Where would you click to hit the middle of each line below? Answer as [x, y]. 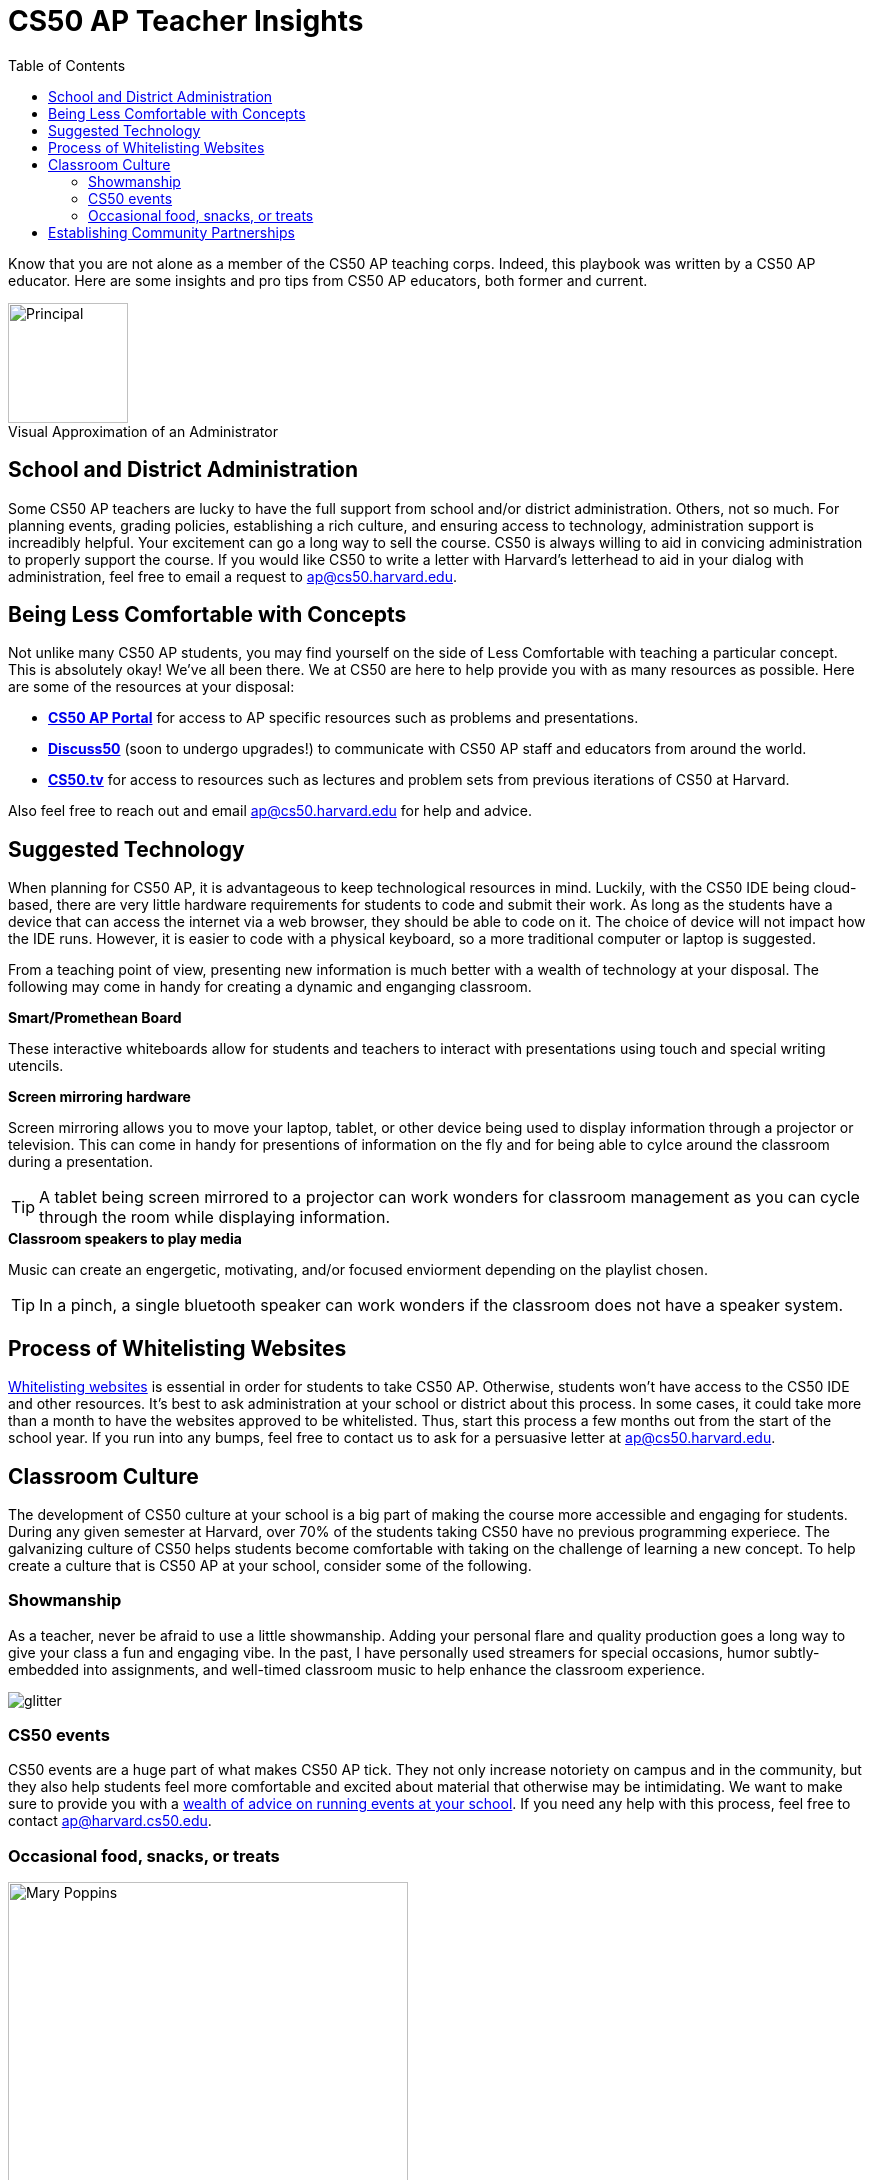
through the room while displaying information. [214, 1217]
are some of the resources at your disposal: [151, 687]
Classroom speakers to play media [125, 1239]
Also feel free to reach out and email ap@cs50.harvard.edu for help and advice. [270, 811]
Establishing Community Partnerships [171, 232]
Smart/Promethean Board [95, 1018]
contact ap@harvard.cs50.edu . [110, 1821]
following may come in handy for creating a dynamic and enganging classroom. [270, 987]
